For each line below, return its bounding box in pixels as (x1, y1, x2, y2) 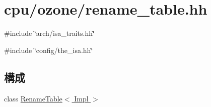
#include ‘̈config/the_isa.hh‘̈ (4, 44, 93, 55)
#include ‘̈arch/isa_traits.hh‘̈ (4, 28, 95, 38)
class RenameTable (4, 93, 62, 103)
